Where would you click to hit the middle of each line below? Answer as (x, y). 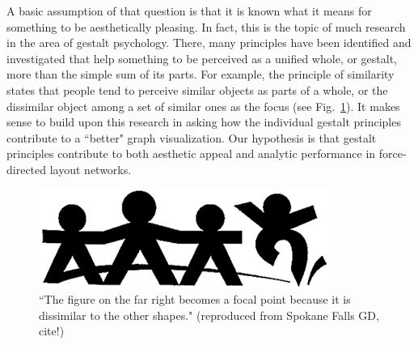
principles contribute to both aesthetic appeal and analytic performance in (191, 153)
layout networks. (91, 169)
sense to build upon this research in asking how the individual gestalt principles (204, 122)
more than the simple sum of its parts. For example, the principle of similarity (201, 74)
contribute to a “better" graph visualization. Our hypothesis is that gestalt (192, 137)
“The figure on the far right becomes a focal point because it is (195, 299)
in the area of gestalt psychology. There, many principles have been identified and (209, 43)
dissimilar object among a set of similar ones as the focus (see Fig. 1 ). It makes (203, 106)
